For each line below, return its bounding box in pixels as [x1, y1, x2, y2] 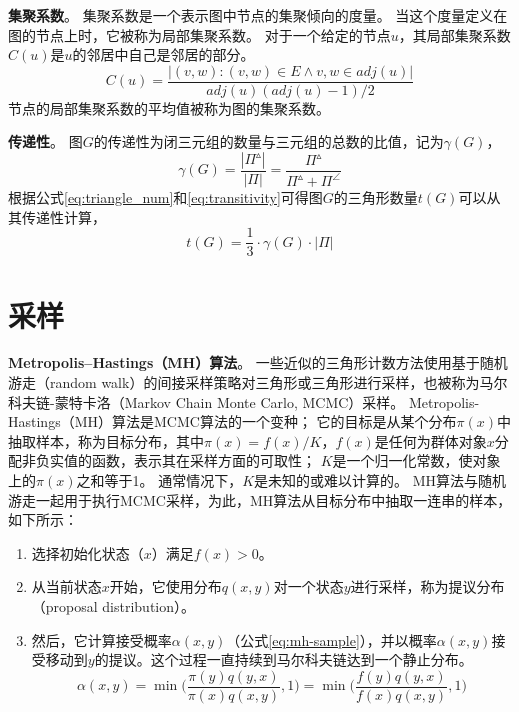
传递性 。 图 [8, 131, 83, 152]
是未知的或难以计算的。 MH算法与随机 [254, 470, 507, 490]
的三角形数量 [333, 187, 418, 208]
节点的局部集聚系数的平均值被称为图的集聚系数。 [8, 97, 330, 118]
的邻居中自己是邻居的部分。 [72, 44, 255, 65]
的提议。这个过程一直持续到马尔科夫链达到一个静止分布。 [94, 649, 473, 670]
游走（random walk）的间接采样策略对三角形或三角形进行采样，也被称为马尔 [8, 372, 508, 393]
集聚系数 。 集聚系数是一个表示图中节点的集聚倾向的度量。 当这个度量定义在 [8, 5, 508, 25]
